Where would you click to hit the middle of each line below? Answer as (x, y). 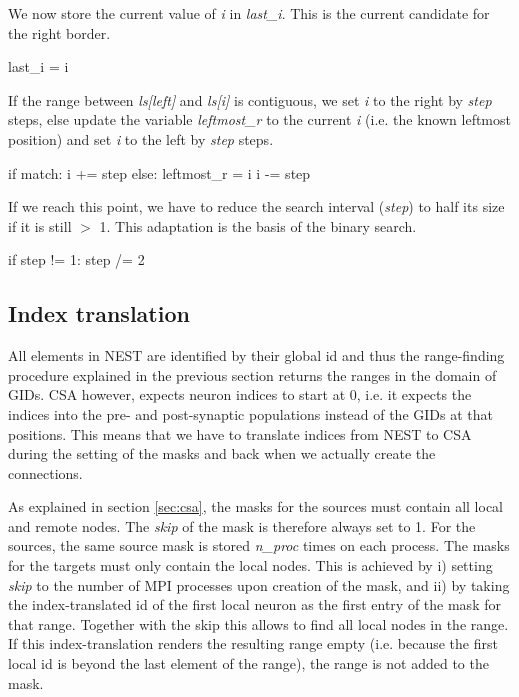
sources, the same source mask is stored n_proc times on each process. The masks (259, 545)
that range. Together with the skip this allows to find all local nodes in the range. (258, 623)
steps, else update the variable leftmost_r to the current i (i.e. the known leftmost (259, 119)
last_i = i (38, 66)
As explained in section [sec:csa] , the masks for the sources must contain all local (255, 506)
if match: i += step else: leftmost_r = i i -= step (159, 172)
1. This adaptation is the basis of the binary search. (258, 225)
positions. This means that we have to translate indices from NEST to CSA (240, 433)
